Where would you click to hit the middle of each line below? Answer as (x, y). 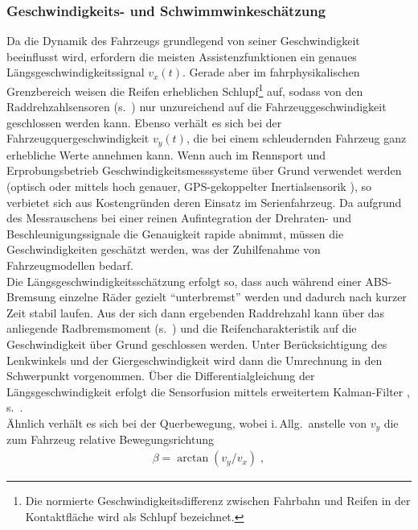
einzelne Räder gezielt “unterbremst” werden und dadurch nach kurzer (233, 297)
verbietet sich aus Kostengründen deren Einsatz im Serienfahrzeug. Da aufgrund (204, 202)
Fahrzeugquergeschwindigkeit (78, 138)
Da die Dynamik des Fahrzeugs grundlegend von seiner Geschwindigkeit (183, 41)
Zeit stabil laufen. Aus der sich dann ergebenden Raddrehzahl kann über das (196, 312)
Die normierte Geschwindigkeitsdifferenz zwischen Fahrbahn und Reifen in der (218, 501)
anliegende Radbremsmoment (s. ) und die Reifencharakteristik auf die (182, 328)
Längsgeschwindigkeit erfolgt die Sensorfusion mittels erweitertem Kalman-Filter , (208, 391)
